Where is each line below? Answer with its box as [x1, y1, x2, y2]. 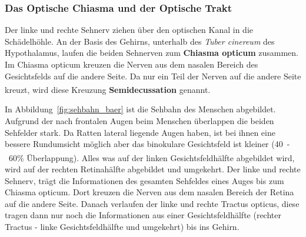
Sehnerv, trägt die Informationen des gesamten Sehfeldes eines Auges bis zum [5, 174, 284, 186]
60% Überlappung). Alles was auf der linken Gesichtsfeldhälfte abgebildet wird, [8, 151, 295, 163]
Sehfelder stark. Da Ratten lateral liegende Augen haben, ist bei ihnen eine [5, 126, 275, 138]
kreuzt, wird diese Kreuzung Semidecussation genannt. [5, 83, 211, 95]
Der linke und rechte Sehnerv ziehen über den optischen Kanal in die [5, 24, 254, 36]
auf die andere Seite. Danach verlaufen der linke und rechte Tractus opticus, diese [5, 197, 300, 209]
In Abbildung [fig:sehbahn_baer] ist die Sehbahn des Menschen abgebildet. [5, 103, 276, 115]
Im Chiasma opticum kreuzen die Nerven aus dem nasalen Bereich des [5, 58, 258, 70]
